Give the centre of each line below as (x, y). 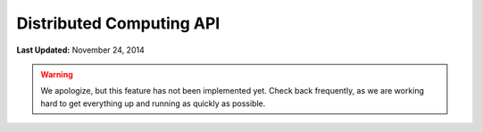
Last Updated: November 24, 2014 (80, 50)
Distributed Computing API (118, 23)
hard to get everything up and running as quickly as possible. (153, 103)
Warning (57, 74)
